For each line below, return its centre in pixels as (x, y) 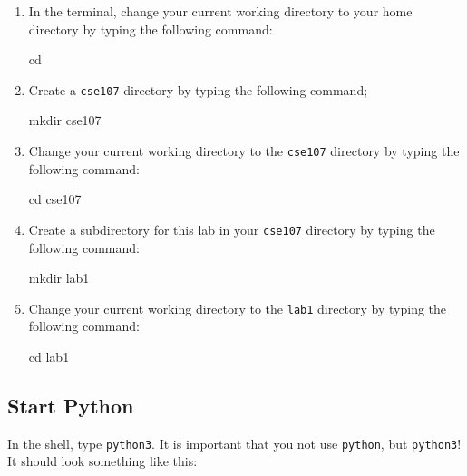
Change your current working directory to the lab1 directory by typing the (238, 308)
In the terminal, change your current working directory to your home (220, 11)
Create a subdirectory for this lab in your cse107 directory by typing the (232, 229)
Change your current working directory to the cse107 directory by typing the (244, 151)
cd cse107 (55, 199)
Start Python (71, 405)
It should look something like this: (102, 461)
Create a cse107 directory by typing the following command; (198, 89)
